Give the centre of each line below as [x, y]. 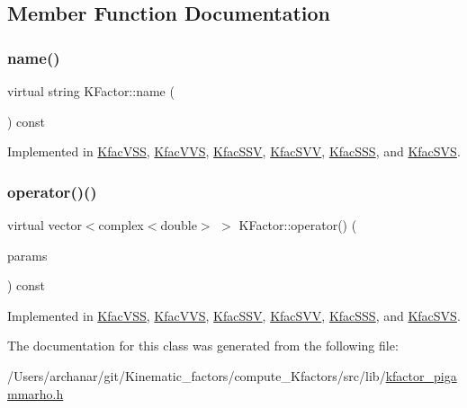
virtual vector [45, 225]
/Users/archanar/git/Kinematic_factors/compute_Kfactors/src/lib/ [197, 375]
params [27, 255]
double [179, 225]
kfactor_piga [421, 375]
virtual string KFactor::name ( [91, 91]
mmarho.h [36, 393]
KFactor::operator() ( [298, 225]
